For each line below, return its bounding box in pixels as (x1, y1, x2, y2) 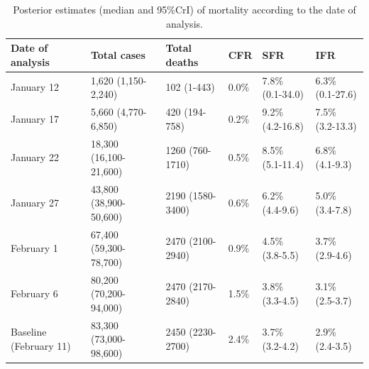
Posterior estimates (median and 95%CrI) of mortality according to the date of (13, 2, 356, 16)
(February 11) (11, 338, 71, 353)
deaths (165, 54, 199, 69)
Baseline (11, 324, 47, 339)
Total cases (90, 47, 145, 62)
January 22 (11, 150, 59, 165)
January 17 (11, 111, 59, 126)
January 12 (11, 79, 59, 94)
